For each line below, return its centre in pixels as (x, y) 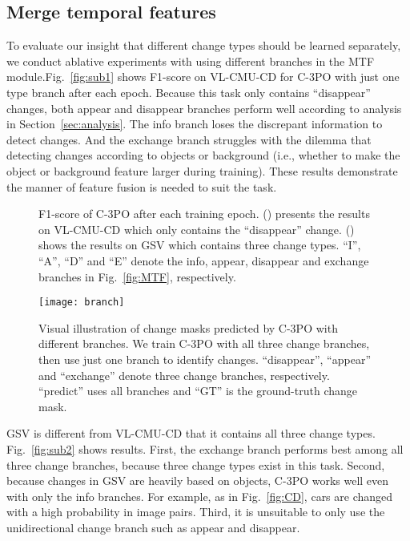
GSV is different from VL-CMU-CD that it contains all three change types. (191, 433)
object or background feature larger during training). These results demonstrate (202, 170)
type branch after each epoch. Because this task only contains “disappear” (189, 92)
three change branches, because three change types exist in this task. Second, (196, 464)
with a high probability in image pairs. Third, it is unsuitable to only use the (196, 512)
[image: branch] (82, 303)
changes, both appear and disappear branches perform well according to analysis (204, 108)
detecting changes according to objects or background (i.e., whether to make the (203, 155)
